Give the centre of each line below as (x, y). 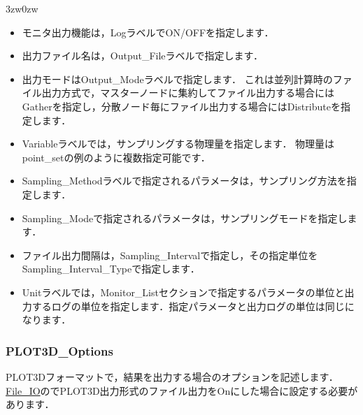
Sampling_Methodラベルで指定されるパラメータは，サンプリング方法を (184, 181)
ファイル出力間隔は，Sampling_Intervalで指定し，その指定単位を (170, 255)
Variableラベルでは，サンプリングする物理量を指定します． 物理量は (178, 144)
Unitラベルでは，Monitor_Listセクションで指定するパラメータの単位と (183, 292)
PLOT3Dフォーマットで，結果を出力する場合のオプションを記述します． (172, 376)
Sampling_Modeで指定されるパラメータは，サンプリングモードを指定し (185, 218)
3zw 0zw (22, 8)
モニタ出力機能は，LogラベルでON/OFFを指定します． (148, 32)
